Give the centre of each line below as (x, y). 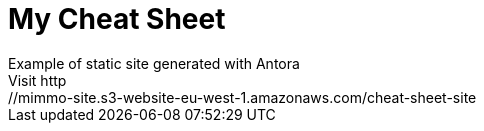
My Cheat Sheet (117, 19)
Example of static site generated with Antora (154, 63)
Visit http (37, 80)
